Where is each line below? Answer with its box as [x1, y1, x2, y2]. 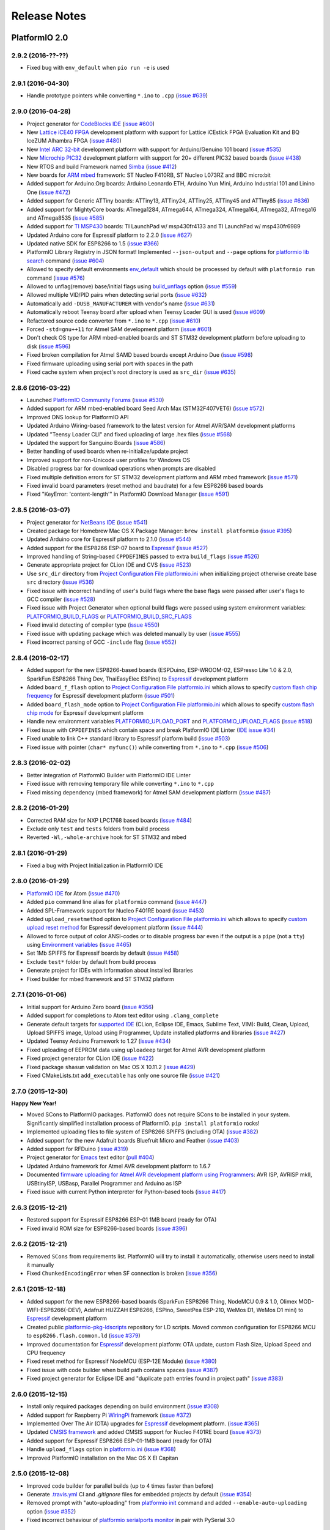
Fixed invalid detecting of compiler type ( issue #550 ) [26, 621, 160, 629]
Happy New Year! [11, 1100, 57, 1107]
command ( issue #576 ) [26, 274, 85, 282]
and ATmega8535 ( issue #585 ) [26, 214, 105, 222]
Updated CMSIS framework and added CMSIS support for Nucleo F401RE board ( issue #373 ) [26, 1428, 262, 1436]
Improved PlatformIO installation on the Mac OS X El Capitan [26, 1454, 178, 1461]
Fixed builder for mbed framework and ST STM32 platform [26, 975, 174, 982]
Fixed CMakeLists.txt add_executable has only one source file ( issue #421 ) [26, 1072, 220, 1079]
